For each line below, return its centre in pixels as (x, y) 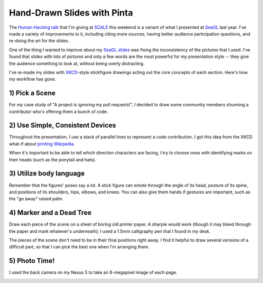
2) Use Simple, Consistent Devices (63, 125)
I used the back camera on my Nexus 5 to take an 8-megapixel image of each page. (93, 272)
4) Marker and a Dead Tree (50, 213)
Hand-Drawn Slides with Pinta (71, 13)
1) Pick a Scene (32, 93)
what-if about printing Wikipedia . (42, 144)
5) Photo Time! (32, 261)
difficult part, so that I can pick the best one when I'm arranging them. (79, 247)
